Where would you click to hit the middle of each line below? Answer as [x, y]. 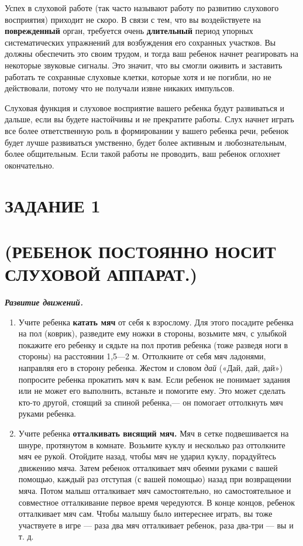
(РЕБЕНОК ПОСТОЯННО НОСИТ [140, 251]
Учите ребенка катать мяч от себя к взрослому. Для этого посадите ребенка [156, 322]
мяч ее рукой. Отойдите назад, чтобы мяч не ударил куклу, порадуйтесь [147, 456]
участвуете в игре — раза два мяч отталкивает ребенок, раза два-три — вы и [156, 525]
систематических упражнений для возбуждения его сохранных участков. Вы [140, 42]
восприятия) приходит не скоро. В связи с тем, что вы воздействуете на [133, 19]
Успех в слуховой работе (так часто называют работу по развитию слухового [142, 8]
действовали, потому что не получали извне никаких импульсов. [120, 88]
